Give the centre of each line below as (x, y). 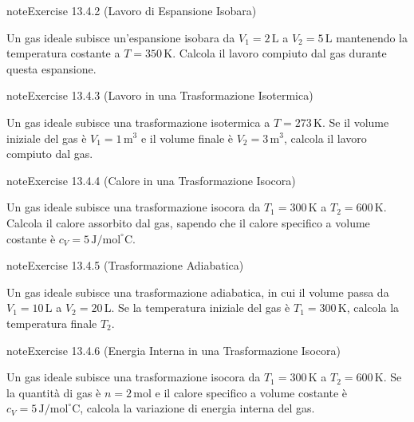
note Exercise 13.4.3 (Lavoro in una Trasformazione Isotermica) (160, 95)
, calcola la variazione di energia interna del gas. (197, 408)
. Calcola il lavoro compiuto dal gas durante (280, 53)
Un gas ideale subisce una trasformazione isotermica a (138, 122)
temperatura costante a (63, 53)
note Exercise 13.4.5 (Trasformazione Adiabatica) (125, 265)
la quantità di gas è (54, 392)
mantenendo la (372, 37)
